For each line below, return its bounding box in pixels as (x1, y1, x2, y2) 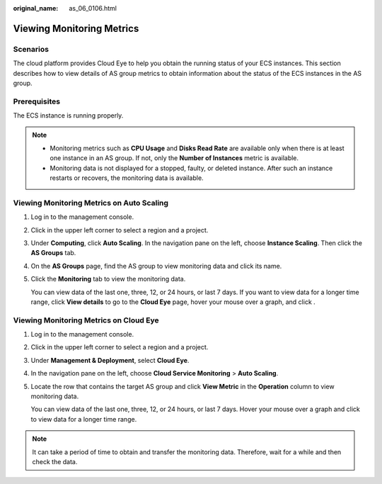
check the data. (32, 457, 78, 466)
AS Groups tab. (30, 249, 76, 257)
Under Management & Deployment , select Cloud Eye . (30, 356, 190, 364)
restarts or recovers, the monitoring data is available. (50, 174, 204, 182)
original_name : (13, 4, 59, 12)
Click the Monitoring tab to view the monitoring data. (30, 275, 186, 283)
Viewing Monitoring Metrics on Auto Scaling (13, 198, 169, 208)
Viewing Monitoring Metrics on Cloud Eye (13, 315, 159, 325)
